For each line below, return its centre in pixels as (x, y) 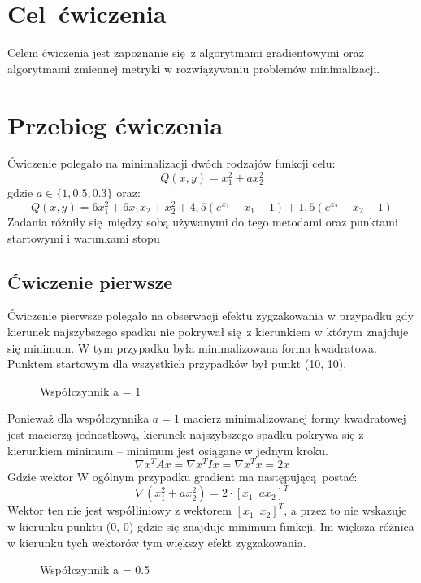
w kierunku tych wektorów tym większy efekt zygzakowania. (157, 542)
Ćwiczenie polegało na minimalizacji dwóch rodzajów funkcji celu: (171, 163)
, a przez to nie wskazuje (345, 510)
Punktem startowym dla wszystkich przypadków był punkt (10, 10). (177, 364)
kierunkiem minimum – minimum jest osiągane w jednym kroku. (168, 450)
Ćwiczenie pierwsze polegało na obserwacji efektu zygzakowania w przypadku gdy (210, 316)
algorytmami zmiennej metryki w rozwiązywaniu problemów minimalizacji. (194, 68)
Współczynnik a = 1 (91, 390)
